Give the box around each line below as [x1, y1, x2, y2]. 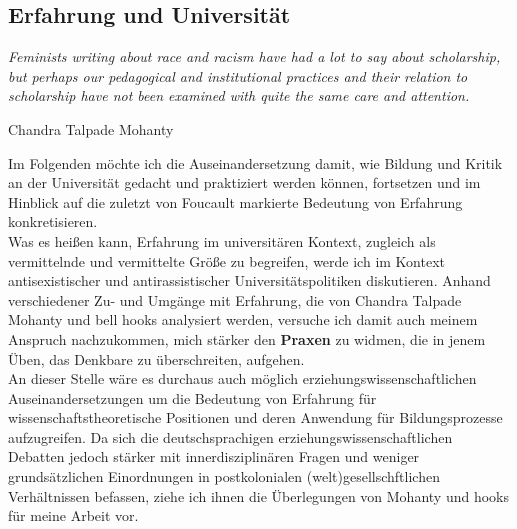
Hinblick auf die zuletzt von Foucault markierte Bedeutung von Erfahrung [8, 191, 463, 212]
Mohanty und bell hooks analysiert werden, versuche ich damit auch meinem [8, 309, 478, 330]
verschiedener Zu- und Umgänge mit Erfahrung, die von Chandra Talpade [8, 289, 462, 310]
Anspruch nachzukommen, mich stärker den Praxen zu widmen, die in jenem [8, 328, 486, 349]
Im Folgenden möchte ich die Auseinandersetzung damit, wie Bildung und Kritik [8, 152, 503, 173]
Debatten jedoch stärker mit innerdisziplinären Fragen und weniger [8, 446, 420, 467]
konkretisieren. [8, 211, 98, 232]
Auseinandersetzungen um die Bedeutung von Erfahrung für [8, 387, 377, 408]
